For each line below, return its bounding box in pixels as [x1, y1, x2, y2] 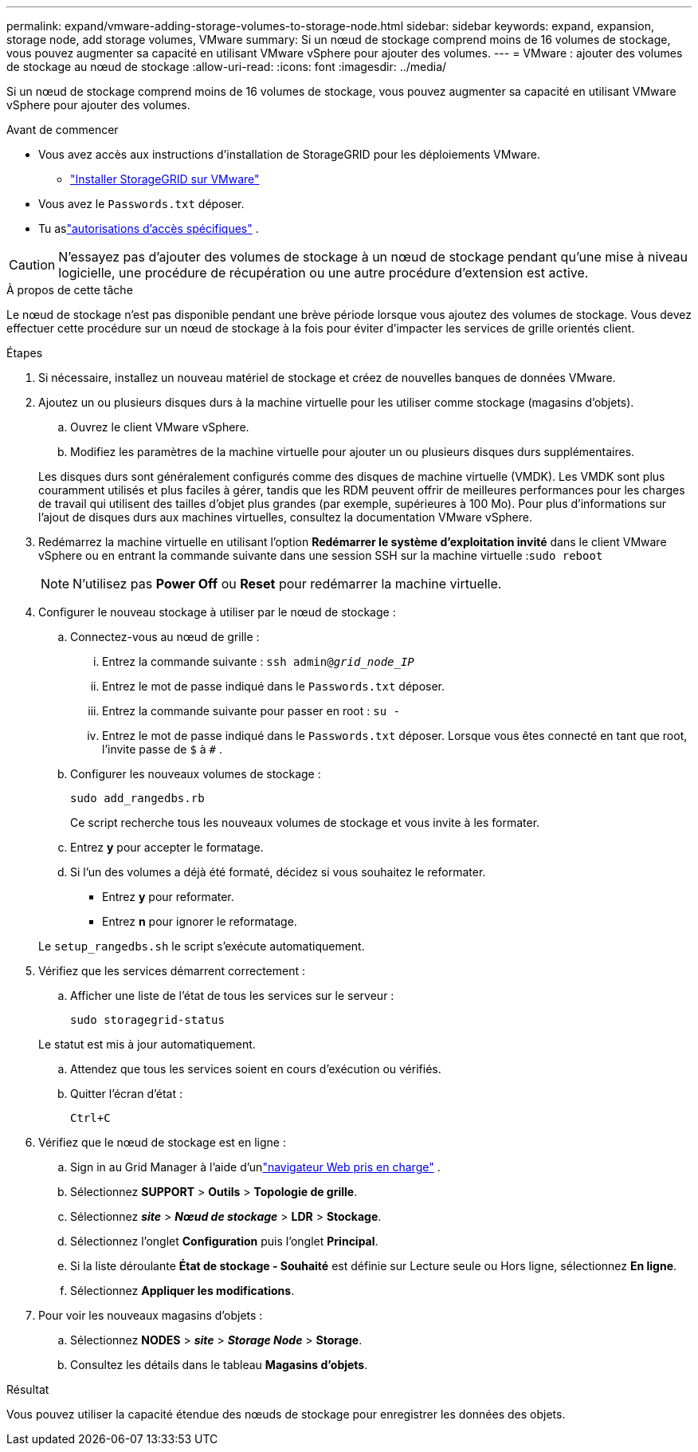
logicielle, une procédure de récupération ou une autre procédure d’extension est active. [58, 265, 589, 281]
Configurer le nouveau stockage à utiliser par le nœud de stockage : [38, 605, 396, 619]
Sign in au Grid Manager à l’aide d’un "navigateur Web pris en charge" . [70, 1160, 441, 1174]
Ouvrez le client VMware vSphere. [70, 420, 249, 434]
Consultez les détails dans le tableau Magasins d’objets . [70, 1358, 368, 1371]
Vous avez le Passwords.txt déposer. [38, 197, 245, 211]
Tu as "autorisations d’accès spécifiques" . [38, 222, 259, 235]
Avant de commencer [6, 123, 119, 136]
